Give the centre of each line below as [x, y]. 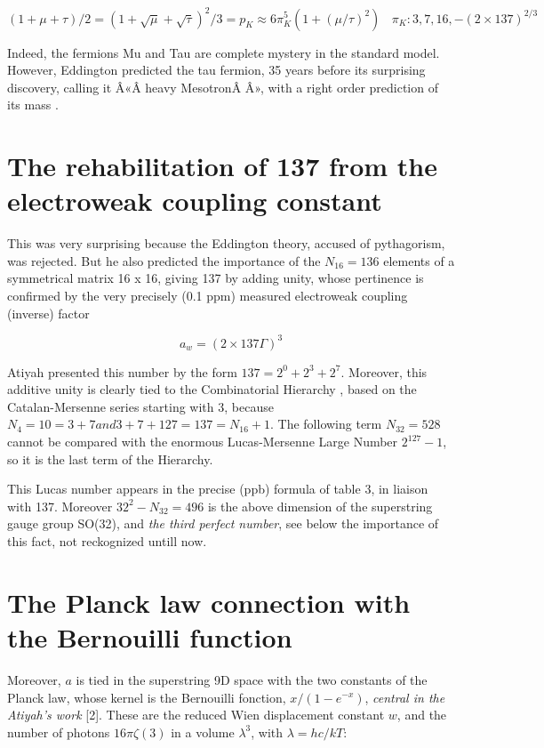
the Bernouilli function [150, 636]
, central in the [405, 697]
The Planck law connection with [209, 602]
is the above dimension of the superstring [320, 506]
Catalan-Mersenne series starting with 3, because [140, 406]
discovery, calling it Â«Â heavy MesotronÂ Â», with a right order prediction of [223, 87]
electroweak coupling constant [195, 201]
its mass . [33, 105]
